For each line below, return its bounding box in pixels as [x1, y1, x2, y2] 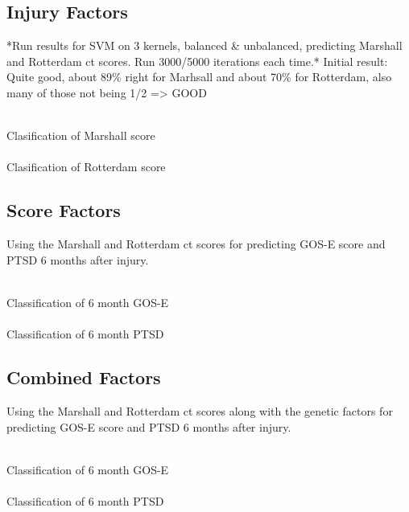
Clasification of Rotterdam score [6, 158, 166, 175]
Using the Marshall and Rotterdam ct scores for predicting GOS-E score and [6, 236, 386, 252]
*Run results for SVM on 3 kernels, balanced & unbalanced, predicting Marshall [6, 37, 403, 54]
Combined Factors [6, 365, 161, 390]
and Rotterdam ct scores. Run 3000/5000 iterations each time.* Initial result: [6, 52, 388, 69]
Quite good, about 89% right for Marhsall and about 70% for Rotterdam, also [6, 68, 392, 85]
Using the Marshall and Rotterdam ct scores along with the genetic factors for [6, 402, 393, 419]
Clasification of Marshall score [6, 127, 155, 144]
